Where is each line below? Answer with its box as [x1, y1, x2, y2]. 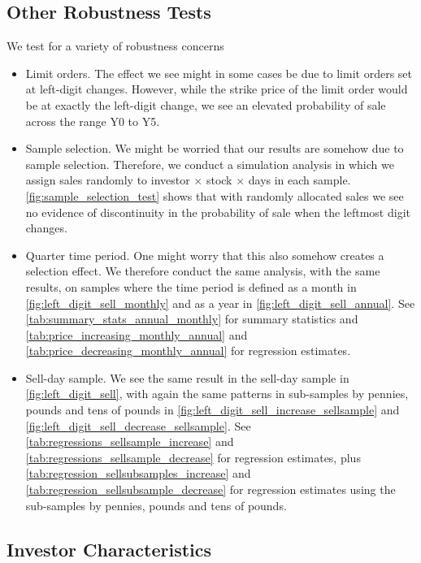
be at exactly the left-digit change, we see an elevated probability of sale [25, 96, 386, 113]
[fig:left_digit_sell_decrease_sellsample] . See [25, 417, 251, 434]
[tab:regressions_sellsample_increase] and [25, 433, 234, 450]
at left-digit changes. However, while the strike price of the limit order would [25, 80, 408, 97]
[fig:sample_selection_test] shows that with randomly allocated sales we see [25, 187, 404, 204]
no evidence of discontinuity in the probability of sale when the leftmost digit [25, 203, 410, 220]
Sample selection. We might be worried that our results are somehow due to [25, 140, 404, 157]
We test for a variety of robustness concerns [7, 37, 224, 54]
